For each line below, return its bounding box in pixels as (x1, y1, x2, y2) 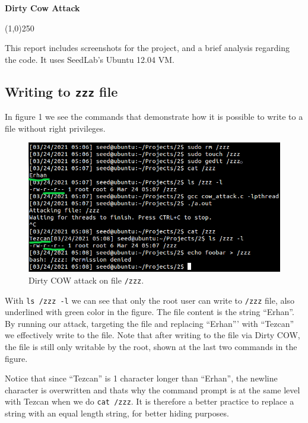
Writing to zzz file (5, 82, 118, 100)
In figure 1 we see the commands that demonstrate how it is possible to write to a (5, 110, 303, 123)
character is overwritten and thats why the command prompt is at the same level (5, 383, 300, 396)
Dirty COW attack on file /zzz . (28, 273, 144, 286)
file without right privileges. (5, 122, 106, 134)
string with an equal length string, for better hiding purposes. (5, 406, 229, 419)
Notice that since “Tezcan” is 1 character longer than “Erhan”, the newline (5, 372, 278, 384)
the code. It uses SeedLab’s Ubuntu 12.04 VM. (5, 53, 174, 65)
